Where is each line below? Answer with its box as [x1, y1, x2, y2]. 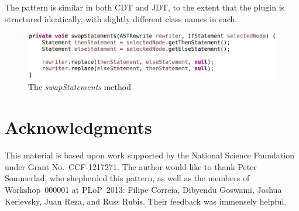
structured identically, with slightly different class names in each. [5, 12, 238, 25]
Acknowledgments [5, 115, 152, 139]
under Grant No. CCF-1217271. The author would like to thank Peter [5, 160, 257, 172]
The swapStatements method [28, 81, 131, 93]
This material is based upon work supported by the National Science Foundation [5, 149, 294, 161]
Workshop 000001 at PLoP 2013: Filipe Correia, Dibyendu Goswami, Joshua [5, 183, 282, 195]
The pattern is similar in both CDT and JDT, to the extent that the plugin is [5, 1, 285, 13]
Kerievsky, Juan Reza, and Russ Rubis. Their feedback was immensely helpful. [5, 195, 287, 207]
